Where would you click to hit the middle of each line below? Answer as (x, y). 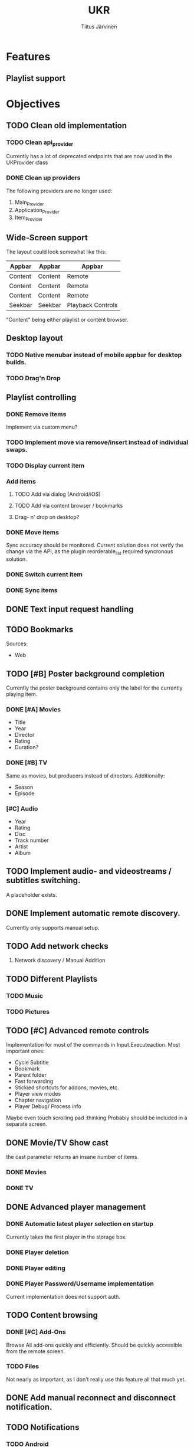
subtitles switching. (43, 881)
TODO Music (24, 995)
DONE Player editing (36, 1268)
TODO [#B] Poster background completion (86, 674)
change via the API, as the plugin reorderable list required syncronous (90, 552)
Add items (21, 481)
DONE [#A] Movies (33, 709)
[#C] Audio (22, 808)
